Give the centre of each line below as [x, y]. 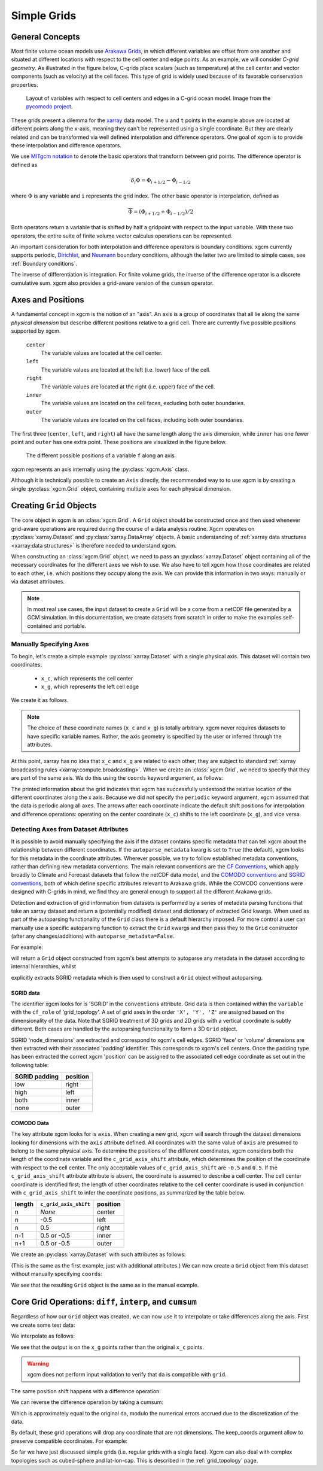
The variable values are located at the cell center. [102, 353]
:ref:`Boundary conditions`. [44, 263]
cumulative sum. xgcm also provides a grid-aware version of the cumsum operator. [112, 283]
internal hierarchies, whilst [43, 967]
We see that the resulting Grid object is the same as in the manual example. [105, 1285]
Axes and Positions [48, 300]
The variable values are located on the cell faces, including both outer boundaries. [142, 420]
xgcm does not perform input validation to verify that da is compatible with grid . [127, 1375]
